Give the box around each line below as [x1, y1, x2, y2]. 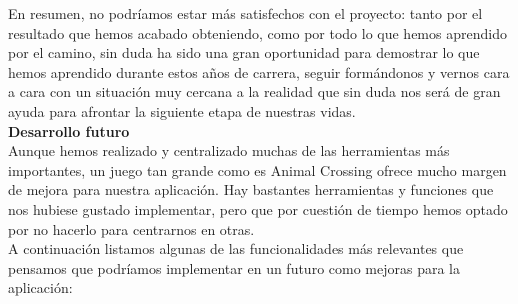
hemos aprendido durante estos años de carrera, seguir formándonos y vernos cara [8, 61, 510, 82]
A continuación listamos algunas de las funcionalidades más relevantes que [8, 238, 464, 259]
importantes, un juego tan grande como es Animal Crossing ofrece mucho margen [8, 159, 507, 180]
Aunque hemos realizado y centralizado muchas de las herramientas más [8, 140, 450, 161]
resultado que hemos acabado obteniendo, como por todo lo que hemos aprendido [8, 22, 507, 43]
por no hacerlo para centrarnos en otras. [8, 218, 255, 239]
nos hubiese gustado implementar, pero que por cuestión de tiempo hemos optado [8, 198, 508, 219]
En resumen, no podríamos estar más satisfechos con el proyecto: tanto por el [8, 3, 483, 23]
